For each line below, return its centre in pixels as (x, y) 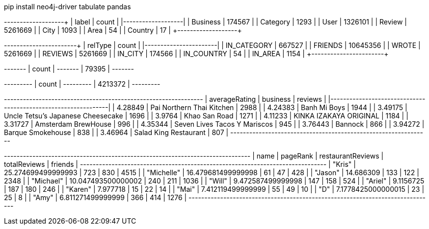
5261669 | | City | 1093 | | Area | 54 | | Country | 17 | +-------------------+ (123, 30)
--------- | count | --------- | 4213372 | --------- (82, 84)
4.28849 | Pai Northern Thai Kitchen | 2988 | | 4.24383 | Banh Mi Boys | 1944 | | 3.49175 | (262, 107)
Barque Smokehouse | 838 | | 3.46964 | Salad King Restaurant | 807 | (116, 132)
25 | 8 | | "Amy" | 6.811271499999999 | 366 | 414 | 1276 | (95, 197)
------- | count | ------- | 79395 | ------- (69, 69)
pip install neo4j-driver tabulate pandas (67, 7)
